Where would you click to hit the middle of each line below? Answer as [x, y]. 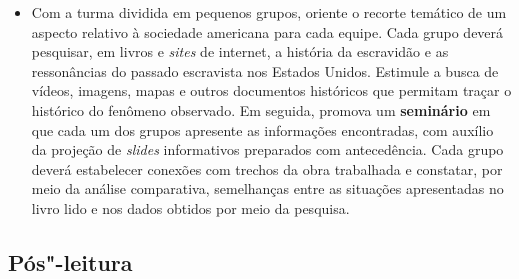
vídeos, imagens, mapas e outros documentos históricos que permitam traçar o [271, 90]
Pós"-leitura [70, 261]
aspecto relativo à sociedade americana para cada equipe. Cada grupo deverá [267, 31]
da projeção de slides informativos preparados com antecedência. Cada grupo [267, 149]
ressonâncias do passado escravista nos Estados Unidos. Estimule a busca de [265, 70]
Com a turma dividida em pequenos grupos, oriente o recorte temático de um [269, 12]
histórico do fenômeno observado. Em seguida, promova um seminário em [261, 109]
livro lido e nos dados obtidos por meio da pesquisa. [190, 207]
